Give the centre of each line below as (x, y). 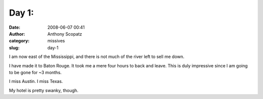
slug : (14, 48)
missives (56, 41)
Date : (15, 27)
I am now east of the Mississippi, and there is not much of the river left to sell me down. (97, 57)
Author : (17, 34)
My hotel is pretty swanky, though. (44, 90)
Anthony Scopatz (65, 34)
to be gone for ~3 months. (35, 72)
